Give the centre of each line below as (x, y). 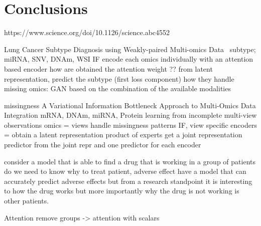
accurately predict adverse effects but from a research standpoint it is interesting (128, 181)
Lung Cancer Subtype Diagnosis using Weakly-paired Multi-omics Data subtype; (130, 49)
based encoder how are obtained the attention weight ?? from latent (108, 68)
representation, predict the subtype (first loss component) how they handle (119, 78)
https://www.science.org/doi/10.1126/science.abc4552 (87, 32)
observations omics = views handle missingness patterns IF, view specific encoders (130, 125)
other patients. (27, 201)
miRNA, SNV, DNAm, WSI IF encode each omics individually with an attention (129, 59)
